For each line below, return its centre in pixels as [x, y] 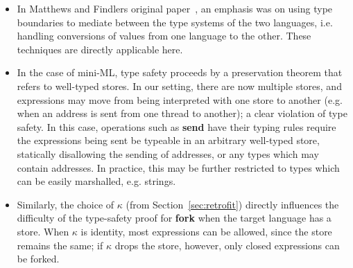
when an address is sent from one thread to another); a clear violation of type [182, 113]
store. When [43, 231]
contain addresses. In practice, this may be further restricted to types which [178, 167]
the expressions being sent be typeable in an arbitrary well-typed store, [168, 140]
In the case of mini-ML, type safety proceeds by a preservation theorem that [180, 72]
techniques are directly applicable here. [100, 49]
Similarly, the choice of [66, 204]
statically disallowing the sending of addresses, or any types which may [168, 153]
